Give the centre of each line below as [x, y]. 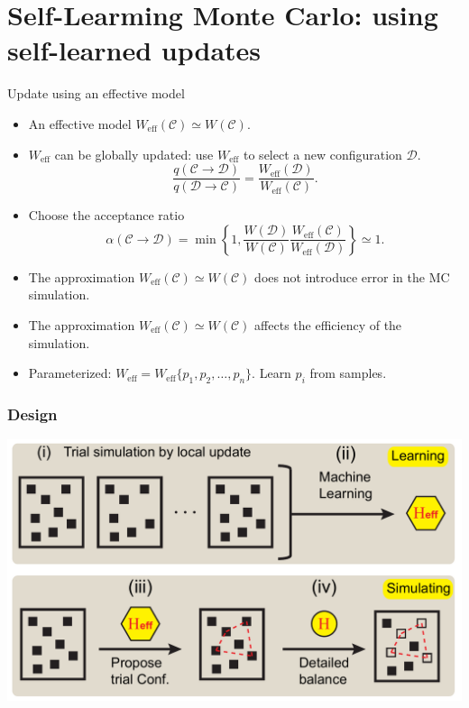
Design [32, 414]
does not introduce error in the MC [352, 276]
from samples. [348, 373]
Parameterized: [70, 373]
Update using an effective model [96, 93]
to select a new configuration [323, 154]
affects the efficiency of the [328, 324]
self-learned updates [134, 50]
